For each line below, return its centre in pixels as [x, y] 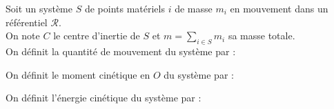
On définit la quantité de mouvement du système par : [121, 51]
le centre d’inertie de [97, 36]
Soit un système [39, 8]
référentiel [27, 22]
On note [23, 36]
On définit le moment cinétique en [78, 74]
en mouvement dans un [279, 8]
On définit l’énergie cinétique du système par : [104, 98]
